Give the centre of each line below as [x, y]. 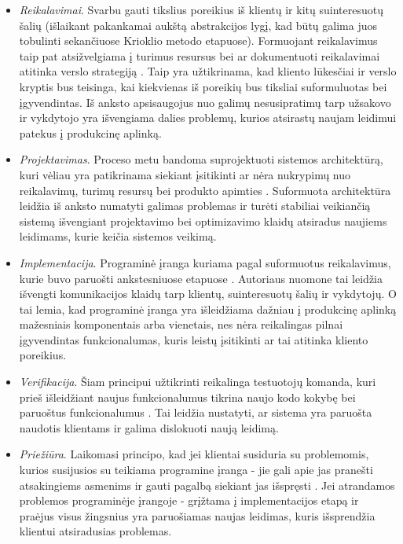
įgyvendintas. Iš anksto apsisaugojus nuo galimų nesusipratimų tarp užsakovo [205, 102]
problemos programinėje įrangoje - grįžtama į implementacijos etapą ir [189, 500]
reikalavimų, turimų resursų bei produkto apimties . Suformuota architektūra [205, 190]
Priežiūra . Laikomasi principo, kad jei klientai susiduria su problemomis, [194, 454]
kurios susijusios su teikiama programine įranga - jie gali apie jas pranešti [196, 470]
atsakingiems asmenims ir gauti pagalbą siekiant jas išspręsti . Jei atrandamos [207, 485]
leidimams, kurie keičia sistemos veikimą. [118, 236]
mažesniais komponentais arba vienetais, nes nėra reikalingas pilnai [181, 324]
